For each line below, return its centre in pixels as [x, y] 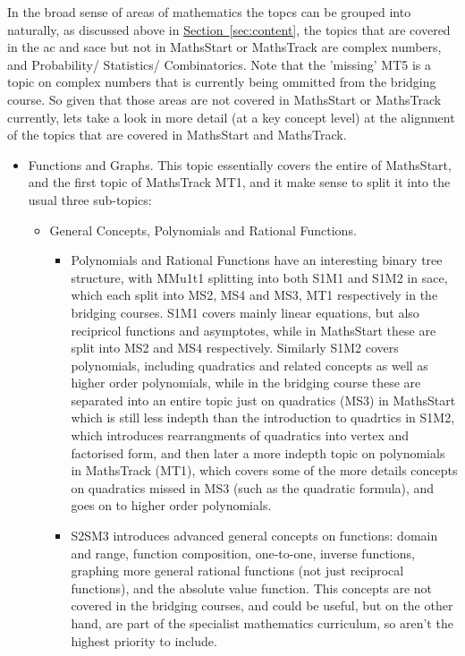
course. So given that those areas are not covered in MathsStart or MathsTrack [224, 99]
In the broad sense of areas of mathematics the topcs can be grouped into [209, 12]
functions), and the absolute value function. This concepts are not [252, 588]
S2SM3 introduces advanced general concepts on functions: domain [254, 536]
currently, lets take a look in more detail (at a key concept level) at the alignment [231, 117]
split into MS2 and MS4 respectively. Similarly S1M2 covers [235, 348]
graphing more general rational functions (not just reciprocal [237, 571]
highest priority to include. [144, 640]
